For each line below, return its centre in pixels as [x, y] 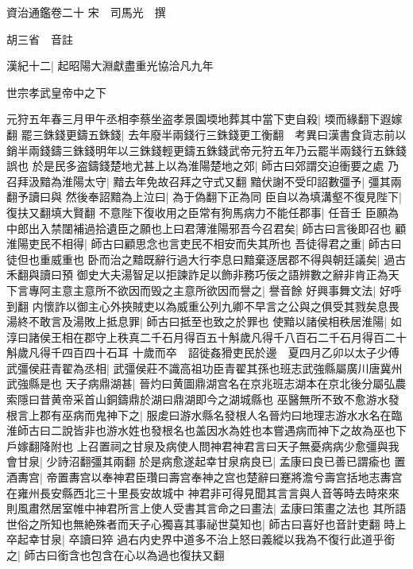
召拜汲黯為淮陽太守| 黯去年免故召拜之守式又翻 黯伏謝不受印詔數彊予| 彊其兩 [204, 181]
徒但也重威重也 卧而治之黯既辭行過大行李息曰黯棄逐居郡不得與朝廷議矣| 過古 [206, 259]
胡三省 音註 [40, 39]
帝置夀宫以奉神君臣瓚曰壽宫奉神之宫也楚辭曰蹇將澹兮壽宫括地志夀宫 [224, 477]
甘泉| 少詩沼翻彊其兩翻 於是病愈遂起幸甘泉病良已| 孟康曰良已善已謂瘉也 [204, 461]
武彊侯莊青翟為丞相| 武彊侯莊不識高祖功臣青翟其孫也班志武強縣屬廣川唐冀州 [205, 368]
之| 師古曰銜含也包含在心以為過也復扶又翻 [116, 555]
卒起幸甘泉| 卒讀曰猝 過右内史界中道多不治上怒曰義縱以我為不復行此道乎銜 [201, 539]
